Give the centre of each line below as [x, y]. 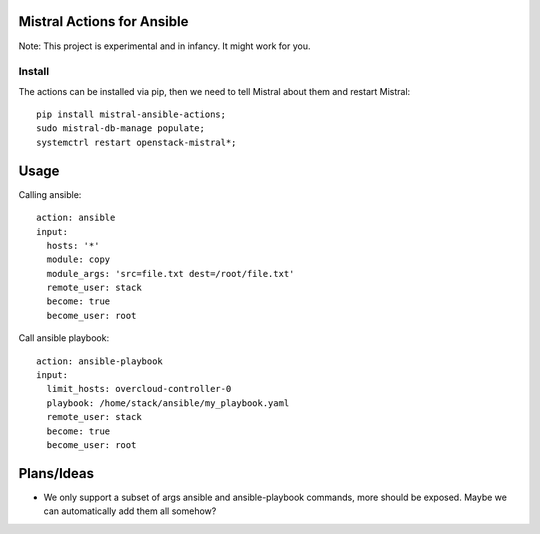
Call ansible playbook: [64, 338]
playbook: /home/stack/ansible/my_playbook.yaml [168, 403]
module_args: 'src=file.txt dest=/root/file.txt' [170, 273]
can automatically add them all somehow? [130, 511]
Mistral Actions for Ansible [103, 21]
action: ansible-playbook [100, 361]
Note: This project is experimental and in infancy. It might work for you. [164, 46]
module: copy [78, 259]
